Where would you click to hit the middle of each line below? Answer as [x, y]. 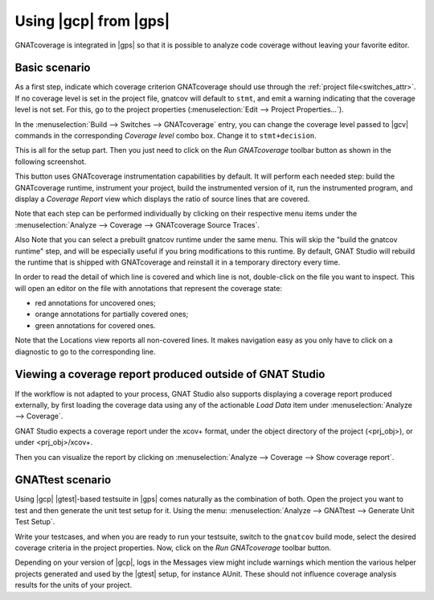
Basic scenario [53, 68]
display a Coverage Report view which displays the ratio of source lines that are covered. [162, 199]
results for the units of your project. [74, 585]
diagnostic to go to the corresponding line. [85, 351]
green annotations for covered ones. [95, 325]
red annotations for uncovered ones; [95, 303]
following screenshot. [51, 162]
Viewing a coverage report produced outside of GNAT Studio [170, 374]
